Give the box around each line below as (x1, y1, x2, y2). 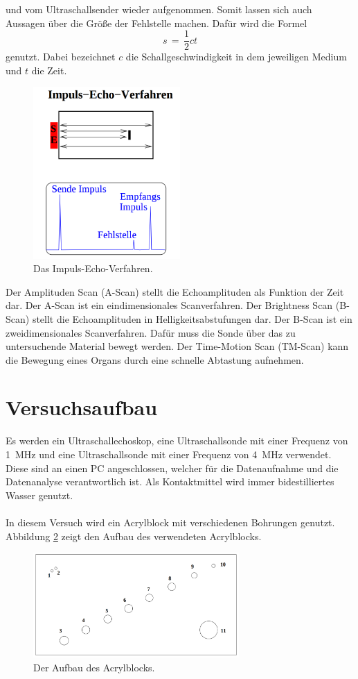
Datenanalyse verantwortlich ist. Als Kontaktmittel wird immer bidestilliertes (6, 474, 334, 489)
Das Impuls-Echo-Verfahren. (33, 261, 153, 276)
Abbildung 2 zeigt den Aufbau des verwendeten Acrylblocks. (6, 528, 262, 543)
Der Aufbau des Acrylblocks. (33, 660, 155, 674)
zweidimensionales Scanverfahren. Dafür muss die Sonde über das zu (6, 325, 296, 339)
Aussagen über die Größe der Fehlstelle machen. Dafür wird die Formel (6, 15, 307, 30)
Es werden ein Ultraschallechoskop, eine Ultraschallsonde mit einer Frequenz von (6, 433, 348, 448)
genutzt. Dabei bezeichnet (6, 49, 116, 64)
